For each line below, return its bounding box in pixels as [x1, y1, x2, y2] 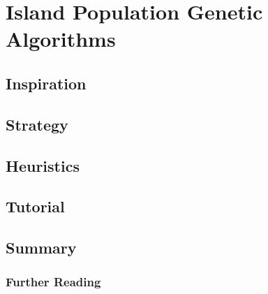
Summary [6, 237, 77, 258]
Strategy [6, 113, 68, 135]
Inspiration [6, 72, 87, 94]
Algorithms [6, 24, 116, 53]
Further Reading [6, 273, 101, 291]
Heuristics [6, 154, 80, 176]
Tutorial [6, 196, 65, 217]
